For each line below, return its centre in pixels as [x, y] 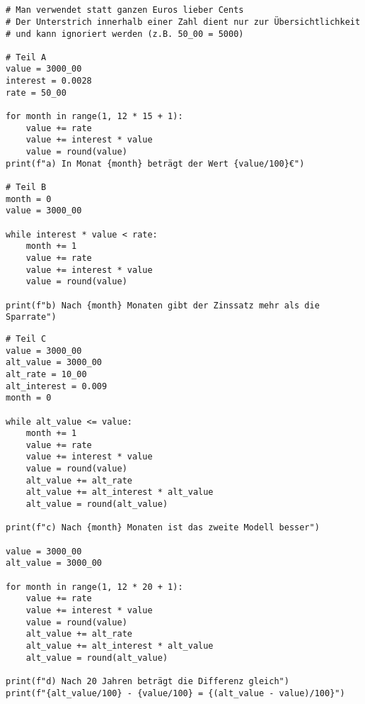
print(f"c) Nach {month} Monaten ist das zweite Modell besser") [163, 528]
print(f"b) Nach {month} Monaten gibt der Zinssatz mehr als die [163, 305]
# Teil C [26, 339]
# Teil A [26, 57]
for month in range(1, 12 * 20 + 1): [94, 587]
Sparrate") [31, 317]
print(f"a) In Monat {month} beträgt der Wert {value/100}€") [155, 163]
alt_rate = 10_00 [46, 374]
